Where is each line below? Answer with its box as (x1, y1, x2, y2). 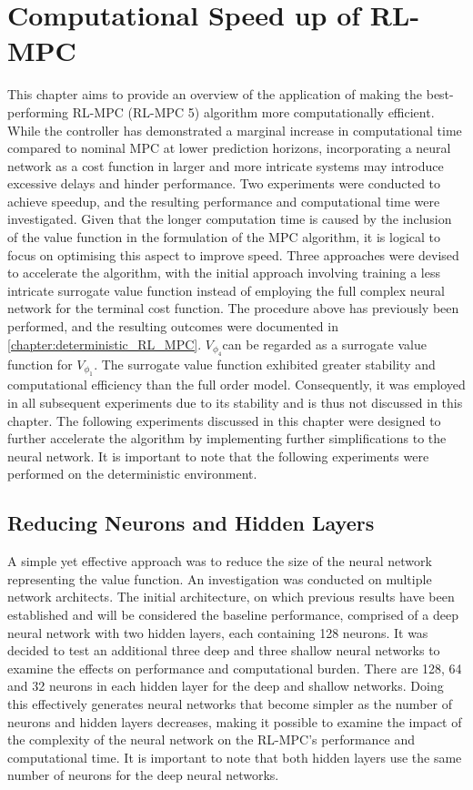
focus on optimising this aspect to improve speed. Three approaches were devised (7, 245, 459, 264)
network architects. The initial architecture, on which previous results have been (7, 587, 455, 606)
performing (7, 102, 68, 121)
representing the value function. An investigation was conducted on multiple (7, 569, 432, 588)
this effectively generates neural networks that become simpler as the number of (7, 694, 452, 713)
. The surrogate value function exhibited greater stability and (94, 355, 436, 374)
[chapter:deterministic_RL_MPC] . (7, 334, 202, 353)
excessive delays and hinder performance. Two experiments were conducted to (7, 174, 441, 193)
